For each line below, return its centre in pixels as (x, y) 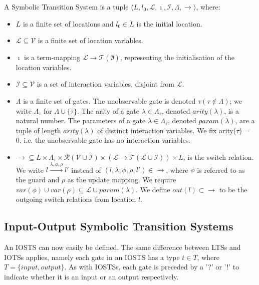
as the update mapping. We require (122, 179)
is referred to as (221, 170)
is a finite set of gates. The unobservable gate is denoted (109, 100)
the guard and (38, 179)
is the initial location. (169, 23)
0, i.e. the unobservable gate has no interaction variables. (103, 140)
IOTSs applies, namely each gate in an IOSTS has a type (92, 257)
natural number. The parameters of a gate (81, 120)
